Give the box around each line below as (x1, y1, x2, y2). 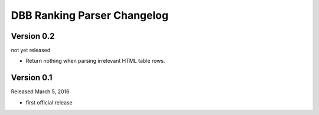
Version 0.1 (11, 73, 53, 83)
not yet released (11, 47, 51, 54)
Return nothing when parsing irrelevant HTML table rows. (25, 58, 165, 65)
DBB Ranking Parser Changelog (11, 9, 168, 22)
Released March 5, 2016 (11, 88, 70, 95)
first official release (25, 99, 73, 106)
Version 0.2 (11, 31, 55, 41)
